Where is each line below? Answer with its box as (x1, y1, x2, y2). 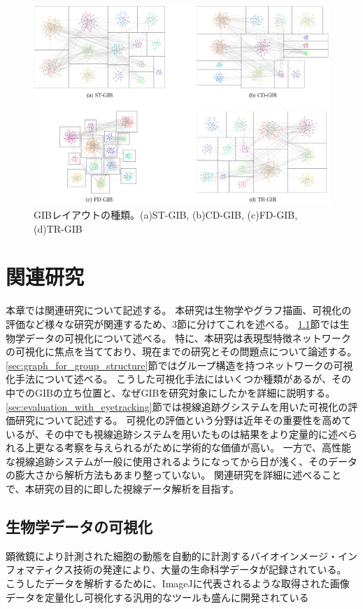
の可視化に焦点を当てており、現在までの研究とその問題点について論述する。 (6, 344, 357, 359)
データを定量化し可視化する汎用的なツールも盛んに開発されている (6, 589, 309, 604)
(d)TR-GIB (34, 221, 83, 235)
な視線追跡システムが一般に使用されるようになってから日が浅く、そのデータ (6, 453, 357, 468)
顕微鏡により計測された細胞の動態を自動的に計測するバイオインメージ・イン (6, 548, 358, 563)
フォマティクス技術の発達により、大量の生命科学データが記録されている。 (6, 562, 347, 577)
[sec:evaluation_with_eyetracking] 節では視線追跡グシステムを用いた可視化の (6, 399, 348, 413)
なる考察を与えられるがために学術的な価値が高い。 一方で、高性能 (44, 440, 352, 455)
